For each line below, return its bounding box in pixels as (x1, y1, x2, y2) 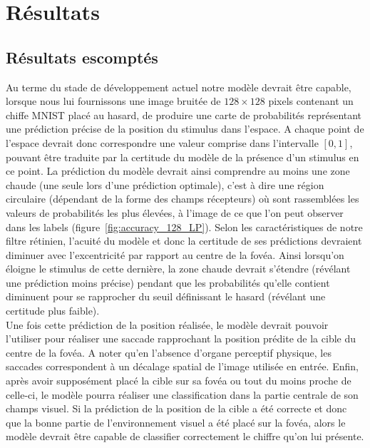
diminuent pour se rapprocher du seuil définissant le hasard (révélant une (6, 289, 326, 304)
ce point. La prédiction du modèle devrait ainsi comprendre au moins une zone (6, 163, 350, 178)
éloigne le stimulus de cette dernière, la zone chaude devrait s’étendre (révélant (6, 261, 351, 276)
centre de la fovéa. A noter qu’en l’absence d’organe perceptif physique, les (6, 345, 332, 360)
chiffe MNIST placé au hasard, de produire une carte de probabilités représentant (6, 107, 362, 122)
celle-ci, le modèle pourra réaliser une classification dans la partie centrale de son (6, 387, 359, 402)
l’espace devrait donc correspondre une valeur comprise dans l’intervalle (6, 135, 319, 150)
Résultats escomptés (6, 46, 158, 68)
